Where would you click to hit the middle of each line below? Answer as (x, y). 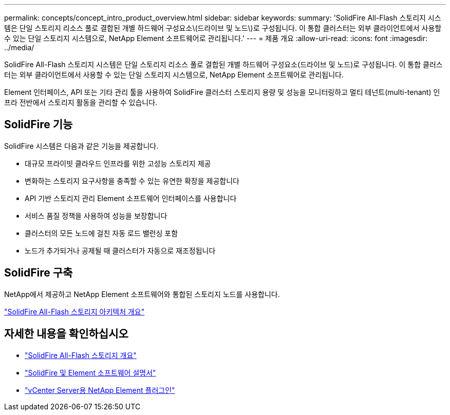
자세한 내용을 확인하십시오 (66, 334)
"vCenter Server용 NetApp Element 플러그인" (100, 390)
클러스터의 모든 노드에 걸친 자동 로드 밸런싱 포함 (101, 233)
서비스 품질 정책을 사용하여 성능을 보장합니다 (96, 215)
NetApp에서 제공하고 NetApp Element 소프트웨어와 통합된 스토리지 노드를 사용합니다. (142, 294)
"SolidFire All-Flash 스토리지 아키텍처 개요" (74, 311)
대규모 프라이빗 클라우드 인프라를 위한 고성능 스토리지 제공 (118, 163)
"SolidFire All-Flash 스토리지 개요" (81, 355)
